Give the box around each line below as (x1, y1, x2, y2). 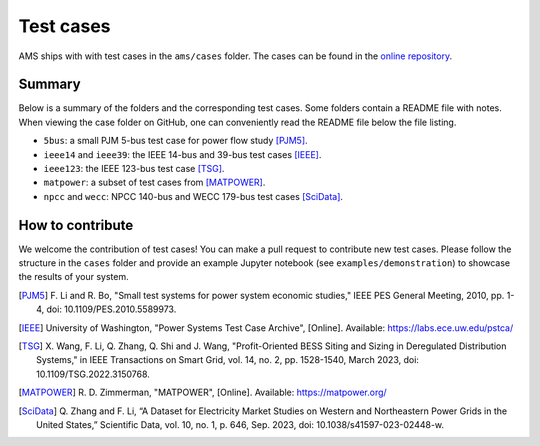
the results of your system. (18, 271, 129, 283)
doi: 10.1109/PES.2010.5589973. (46, 303, 177, 315)
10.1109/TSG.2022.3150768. (36, 368, 150, 380)
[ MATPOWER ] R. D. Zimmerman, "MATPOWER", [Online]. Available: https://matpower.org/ (18, 386, 387, 399)
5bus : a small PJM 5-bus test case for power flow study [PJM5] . (43, 135, 309, 147)
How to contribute (18, 216, 134, 234)
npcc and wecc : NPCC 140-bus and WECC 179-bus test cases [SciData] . (43, 190, 344, 202)
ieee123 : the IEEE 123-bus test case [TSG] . (43, 163, 225, 175)
